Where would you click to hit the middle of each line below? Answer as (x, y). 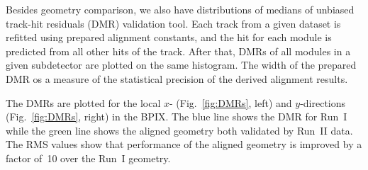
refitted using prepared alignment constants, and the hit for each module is (169, 37)
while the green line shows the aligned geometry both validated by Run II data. (179, 130)
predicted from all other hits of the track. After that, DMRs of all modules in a (178, 51)
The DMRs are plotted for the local (83, 102)
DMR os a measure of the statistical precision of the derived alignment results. (177, 78)
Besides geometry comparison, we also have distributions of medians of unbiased (180, 9)
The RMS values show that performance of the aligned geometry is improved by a (184, 144)
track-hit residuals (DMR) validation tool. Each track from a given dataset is (173, 23)
